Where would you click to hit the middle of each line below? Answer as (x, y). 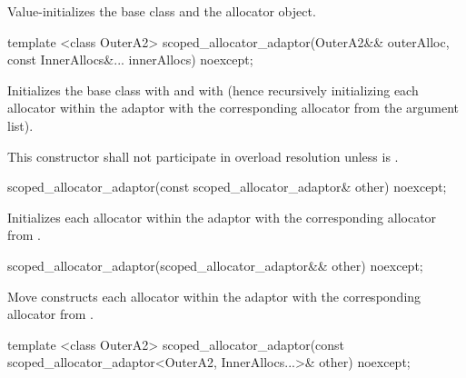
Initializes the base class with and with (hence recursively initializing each (213, 90)
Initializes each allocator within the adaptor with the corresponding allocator (222, 217)
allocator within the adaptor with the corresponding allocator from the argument (233, 108)
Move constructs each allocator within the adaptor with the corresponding (214, 296)
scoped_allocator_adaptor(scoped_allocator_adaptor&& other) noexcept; (215, 265)
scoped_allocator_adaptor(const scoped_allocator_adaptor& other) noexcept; (227, 187)
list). (20, 125)
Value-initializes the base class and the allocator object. (162, 11)
